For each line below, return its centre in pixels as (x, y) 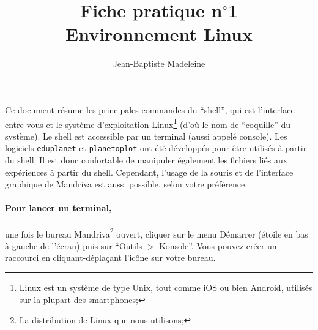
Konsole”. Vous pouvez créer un (218, 245)
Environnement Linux (159, 34)
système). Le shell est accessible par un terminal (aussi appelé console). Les (146, 136)
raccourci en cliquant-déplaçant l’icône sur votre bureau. (110, 257)
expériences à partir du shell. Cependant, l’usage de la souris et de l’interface (149, 172)
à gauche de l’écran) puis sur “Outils (74, 245)
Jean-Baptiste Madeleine (159, 63)
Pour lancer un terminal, (58, 208)
